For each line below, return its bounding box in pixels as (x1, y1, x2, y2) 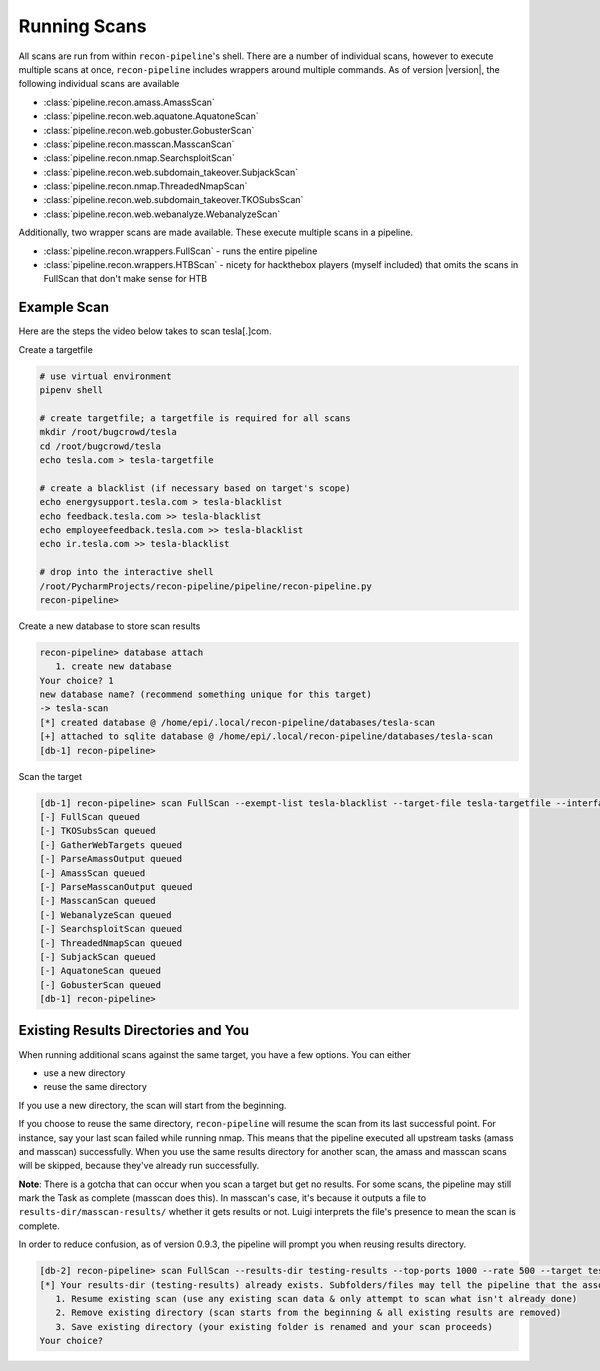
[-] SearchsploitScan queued (39, 923, 183, 935)
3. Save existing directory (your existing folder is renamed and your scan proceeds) (55, 1321, 494, 1332)
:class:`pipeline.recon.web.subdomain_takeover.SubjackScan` (43, 166, 299, 178)
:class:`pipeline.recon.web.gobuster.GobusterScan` (43, 124, 255, 136)
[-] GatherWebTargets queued (39, 839, 183, 850)
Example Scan (18, 299, 110, 316)
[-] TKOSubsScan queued (39, 825, 157, 837)
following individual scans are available (18, 78, 180, 90)
